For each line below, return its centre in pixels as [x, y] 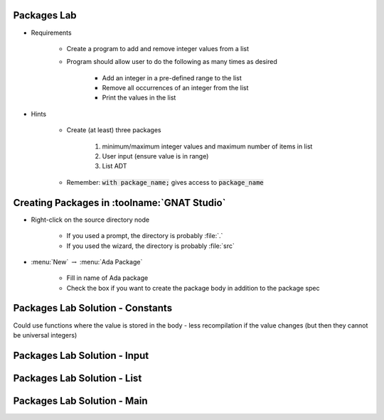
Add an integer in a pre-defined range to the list [172, 77]
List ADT [114, 166]
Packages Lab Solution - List [78, 378]
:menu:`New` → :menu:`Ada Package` [87, 262]
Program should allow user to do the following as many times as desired [172, 62]
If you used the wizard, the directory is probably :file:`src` [150, 246]
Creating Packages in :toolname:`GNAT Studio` [119, 203]
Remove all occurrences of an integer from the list [175, 88]
